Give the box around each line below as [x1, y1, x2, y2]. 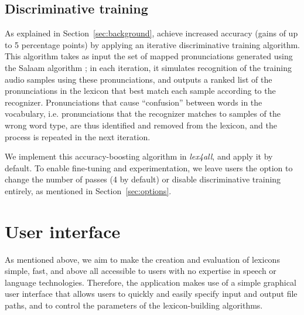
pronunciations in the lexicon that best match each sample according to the [5, 84, 276, 97]
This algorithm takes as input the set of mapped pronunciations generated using [5, 50, 293, 62]
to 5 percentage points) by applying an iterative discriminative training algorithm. [5, 38, 300, 50]
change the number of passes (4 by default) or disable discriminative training [5, 173, 281, 185]
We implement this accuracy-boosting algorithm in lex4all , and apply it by [5, 150, 273, 162]
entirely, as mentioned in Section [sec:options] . [5, 184, 172, 197]
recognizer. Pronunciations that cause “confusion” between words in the [5, 96, 262, 108]
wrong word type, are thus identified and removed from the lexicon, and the [5, 118, 278, 131]
